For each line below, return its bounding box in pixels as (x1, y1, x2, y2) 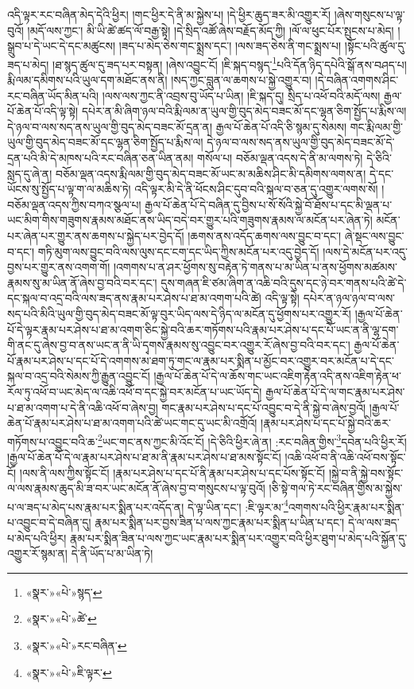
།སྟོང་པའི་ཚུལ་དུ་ (344, 37, 407, 54)
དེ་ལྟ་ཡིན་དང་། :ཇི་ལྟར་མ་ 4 (187, 496, 288, 515)
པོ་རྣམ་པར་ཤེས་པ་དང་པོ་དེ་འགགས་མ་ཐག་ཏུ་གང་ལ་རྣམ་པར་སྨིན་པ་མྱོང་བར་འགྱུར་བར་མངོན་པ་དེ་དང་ (7, 352, 394, 368)
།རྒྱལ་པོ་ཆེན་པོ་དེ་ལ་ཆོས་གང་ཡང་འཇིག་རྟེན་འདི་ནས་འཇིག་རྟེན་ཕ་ (153, 368, 401, 384)
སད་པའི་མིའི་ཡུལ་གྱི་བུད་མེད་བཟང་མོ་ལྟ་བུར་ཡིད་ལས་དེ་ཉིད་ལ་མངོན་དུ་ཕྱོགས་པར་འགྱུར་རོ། (7, 305, 351, 321)
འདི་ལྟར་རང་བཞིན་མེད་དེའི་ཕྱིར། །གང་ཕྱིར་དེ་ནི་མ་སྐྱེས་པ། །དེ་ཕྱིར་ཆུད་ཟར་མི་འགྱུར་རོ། (7, 6, 331, 22)
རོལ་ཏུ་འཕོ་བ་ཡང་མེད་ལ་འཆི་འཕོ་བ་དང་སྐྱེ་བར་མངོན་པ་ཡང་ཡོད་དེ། (7, 383, 262, 399)
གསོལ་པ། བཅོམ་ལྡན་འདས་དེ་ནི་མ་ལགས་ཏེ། (197, 150, 363, 165)
